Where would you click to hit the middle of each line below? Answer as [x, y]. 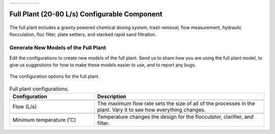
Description [112, 96]
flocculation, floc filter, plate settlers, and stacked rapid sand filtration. [83, 35]
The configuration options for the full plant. [54, 77]
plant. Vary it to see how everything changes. [152, 110]
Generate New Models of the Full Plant [58, 48]
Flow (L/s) [24, 107]
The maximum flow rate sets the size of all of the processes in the [176, 104]
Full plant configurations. [39, 89]
